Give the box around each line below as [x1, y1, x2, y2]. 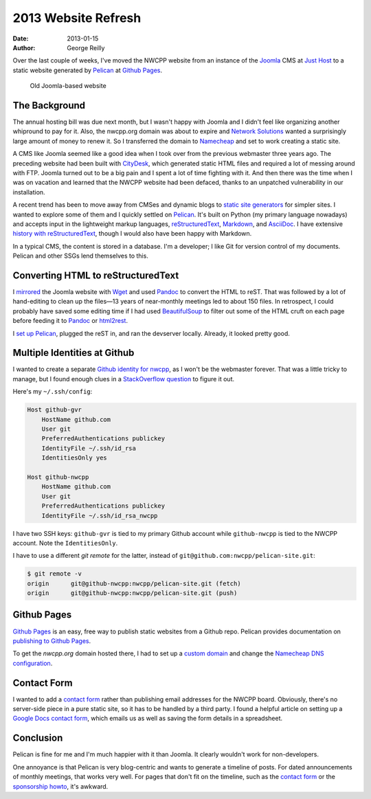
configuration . [12, 659, 53, 667]
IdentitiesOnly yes [41, 454, 108, 462]
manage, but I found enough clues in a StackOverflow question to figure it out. [12, 374, 235, 383]
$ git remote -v [27, 570, 82, 578]
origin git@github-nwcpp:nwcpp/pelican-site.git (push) [27, 589, 238, 597]
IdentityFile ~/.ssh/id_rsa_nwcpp [41, 512, 158, 519]
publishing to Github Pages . [12, 636, 91, 645]
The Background [12, 100, 86, 111]
